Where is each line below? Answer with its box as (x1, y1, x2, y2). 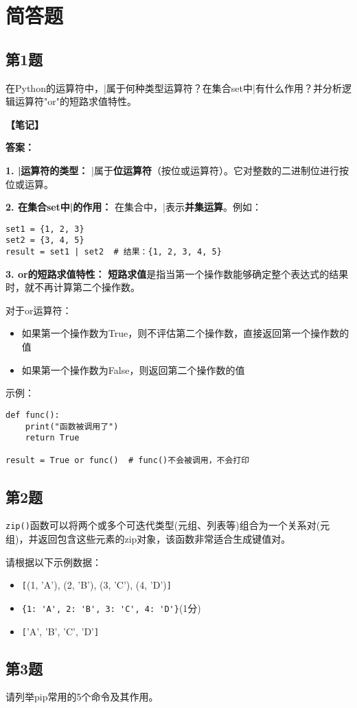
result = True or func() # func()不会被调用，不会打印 (5, 456, 250, 466)
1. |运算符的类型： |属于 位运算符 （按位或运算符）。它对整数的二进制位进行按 (5, 163, 349, 177)
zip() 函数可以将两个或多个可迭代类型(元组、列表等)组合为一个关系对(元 (5, 518, 330, 532)
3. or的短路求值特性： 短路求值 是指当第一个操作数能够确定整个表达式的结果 (5, 266, 349, 281)
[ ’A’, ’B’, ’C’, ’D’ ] (21, 624, 100, 638)
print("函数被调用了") (25, 421, 119, 432)
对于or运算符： (5, 303, 72, 317)
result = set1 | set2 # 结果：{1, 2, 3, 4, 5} (5, 247, 222, 257)
